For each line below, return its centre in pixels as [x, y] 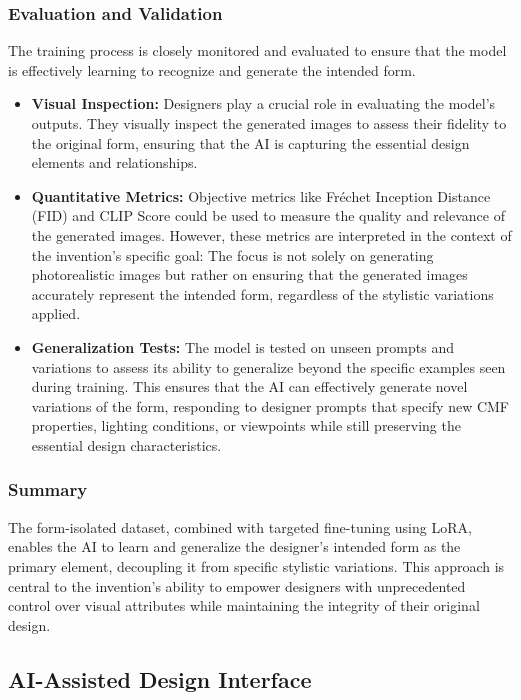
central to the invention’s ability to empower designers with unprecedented [237, 585]
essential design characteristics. [126, 444]
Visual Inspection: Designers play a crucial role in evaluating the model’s [263, 103]
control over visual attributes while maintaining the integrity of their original [244, 605]
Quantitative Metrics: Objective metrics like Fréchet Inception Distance [261, 195]
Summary [48, 489]
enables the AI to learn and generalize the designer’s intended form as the [234, 546]
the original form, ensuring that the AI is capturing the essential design [250, 142]
